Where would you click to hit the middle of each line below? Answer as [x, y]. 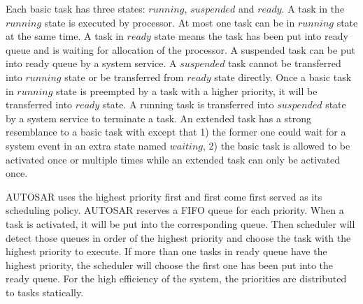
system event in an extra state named [86, 145]
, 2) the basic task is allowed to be [277, 145]
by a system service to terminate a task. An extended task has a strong [158, 118]
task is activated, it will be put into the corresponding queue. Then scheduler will [180, 223]
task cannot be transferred [285, 63]
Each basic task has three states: [76, 8]
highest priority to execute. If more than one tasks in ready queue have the [166, 251]
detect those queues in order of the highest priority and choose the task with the [178, 237]
